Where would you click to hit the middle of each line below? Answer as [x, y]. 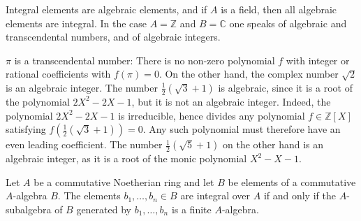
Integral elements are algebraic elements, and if [106, 9]
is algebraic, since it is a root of [285, 87]
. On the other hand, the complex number [249, 74]
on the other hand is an [273, 144]
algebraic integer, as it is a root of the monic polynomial [126, 158]
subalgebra [29, 209]
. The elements [89, 195]
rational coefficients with [58, 74]
